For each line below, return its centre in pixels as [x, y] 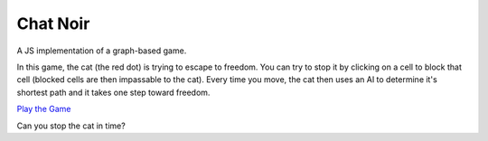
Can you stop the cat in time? [71, 126]
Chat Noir [53, 23]
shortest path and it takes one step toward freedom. [113, 92]
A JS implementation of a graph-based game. [102, 51]
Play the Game [44, 109]
